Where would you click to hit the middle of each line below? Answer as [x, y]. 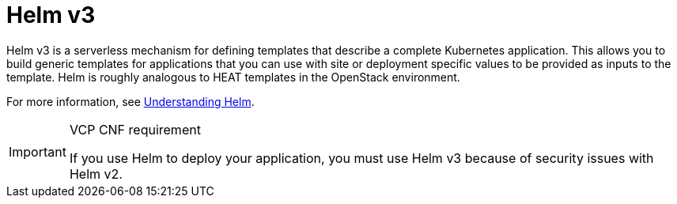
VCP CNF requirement [135, 129]
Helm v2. [96, 174]
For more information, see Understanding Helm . [130, 101]
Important [38, 151]
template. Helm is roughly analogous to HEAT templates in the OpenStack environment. [233, 77]
